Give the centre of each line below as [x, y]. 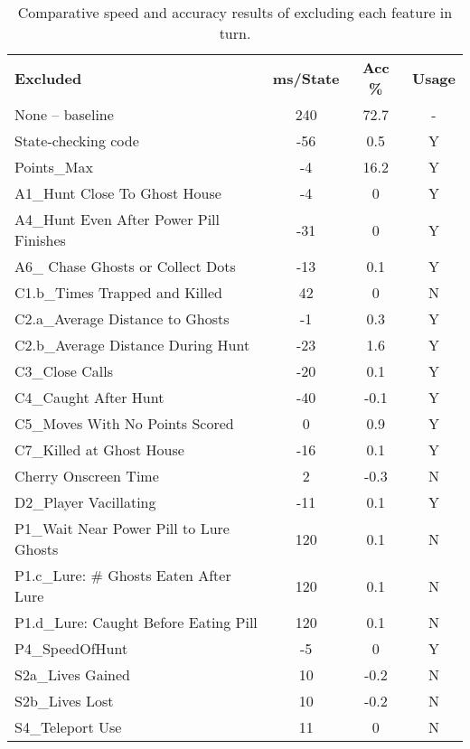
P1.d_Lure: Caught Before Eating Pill [136, 622]
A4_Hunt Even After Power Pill [117, 219]
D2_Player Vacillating [85, 502]
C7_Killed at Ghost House [99, 449]
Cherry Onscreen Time [87, 476]
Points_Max [54, 167]
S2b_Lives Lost [64, 701]
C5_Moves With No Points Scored [124, 423]
